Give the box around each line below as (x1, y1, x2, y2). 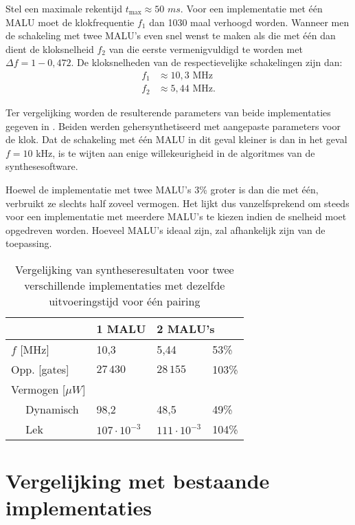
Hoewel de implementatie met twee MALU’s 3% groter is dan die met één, (5, 182, 319, 196)
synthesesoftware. (5, 159, 78, 173)
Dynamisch (25, 400, 79, 417)
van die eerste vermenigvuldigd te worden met (108, 41, 303, 56)
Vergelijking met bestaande (5, 467, 270, 495)
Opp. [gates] (11, 361, 69, 377)
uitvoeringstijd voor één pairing (49, 292, 201, 309)
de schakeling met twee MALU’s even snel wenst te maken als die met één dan (5, 28, 336, 43)
